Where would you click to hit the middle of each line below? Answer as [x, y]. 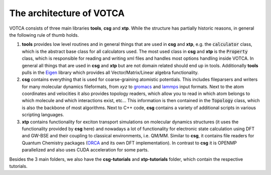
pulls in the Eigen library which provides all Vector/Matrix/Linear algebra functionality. [110, 72]
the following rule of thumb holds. [44, 35]
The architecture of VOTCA [67, 13]
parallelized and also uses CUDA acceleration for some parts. [85, 150]
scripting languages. [43, 115]
